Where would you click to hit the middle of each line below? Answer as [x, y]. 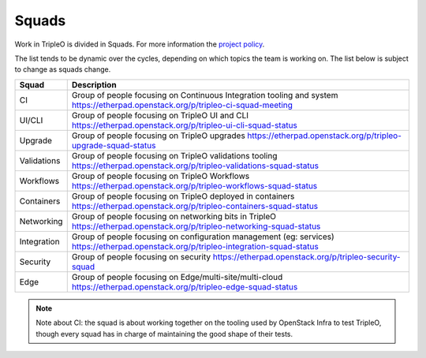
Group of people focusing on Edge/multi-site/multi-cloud [177, 277]
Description [94, 84]
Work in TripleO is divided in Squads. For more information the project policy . [140, 44]
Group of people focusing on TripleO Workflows [161, 176]
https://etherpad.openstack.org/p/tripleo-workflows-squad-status [194, 185]
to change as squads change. [63, 69]
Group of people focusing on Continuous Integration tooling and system [205, 95]
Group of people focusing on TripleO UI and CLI [160, 115]
